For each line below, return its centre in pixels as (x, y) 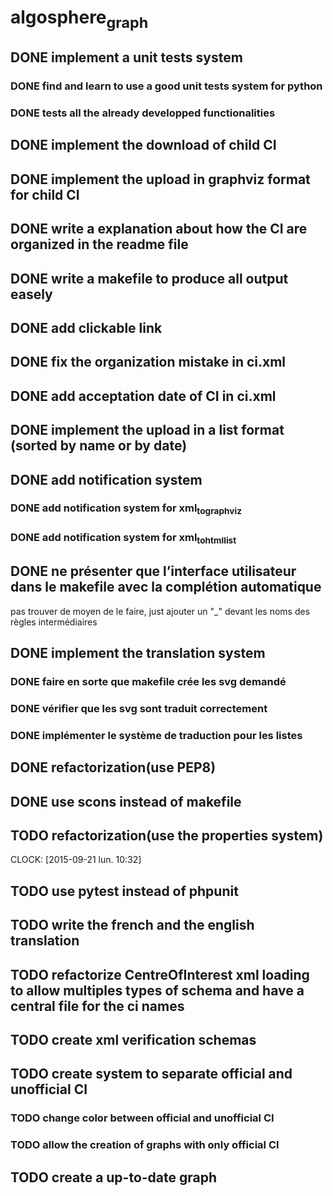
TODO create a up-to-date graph (114, 1177)
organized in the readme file (99, 244)
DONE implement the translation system (138, 653)
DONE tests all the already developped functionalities (143, 113)
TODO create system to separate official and (151, 1074)
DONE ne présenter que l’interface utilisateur (153, 571)
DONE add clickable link (86, 327)
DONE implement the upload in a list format (147, 430)
